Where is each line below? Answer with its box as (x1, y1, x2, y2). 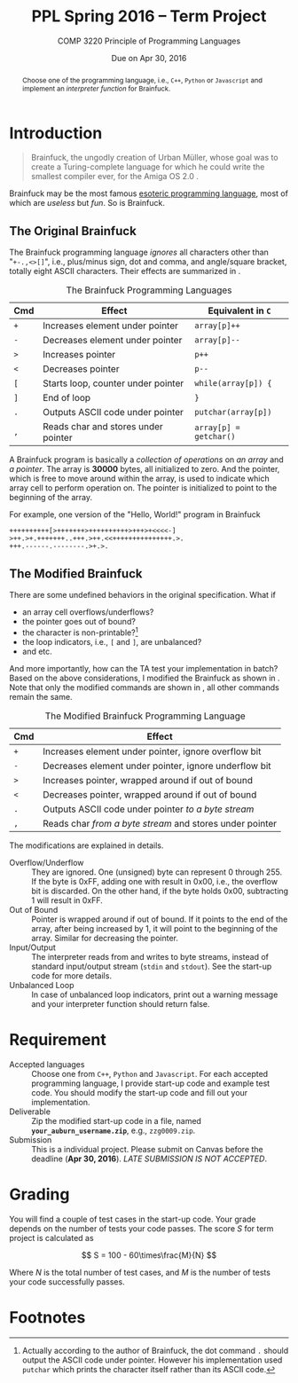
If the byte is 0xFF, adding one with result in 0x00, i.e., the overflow (31, 876, 278, 886)
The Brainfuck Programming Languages (66, 284, 232, 296)
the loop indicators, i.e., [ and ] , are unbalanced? (21, 636, 202, 647)
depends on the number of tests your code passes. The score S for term (9, 1222, 274, 1234)
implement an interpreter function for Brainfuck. (21, 83, 171, 93)
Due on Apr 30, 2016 (111, 52, 187, 63)
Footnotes (9, 1307, 86, 1327)
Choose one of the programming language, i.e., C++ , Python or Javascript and (21, 75, 263, 85)
